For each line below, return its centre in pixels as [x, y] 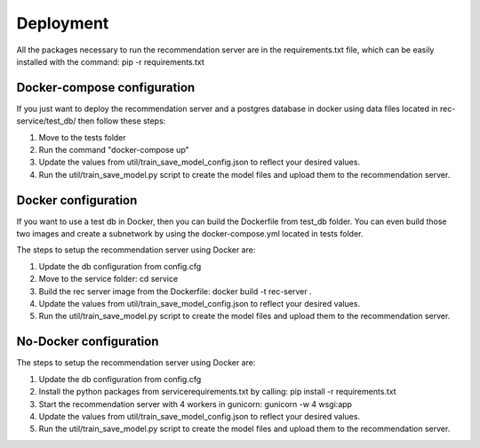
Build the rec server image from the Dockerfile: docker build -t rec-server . [175, 291]
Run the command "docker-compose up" [114, 150]
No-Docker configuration [88, 342]
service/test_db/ [46, 121]
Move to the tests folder [82, 137]
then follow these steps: [122, 121]
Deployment [63, 23]
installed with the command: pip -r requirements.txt [110, 61]
